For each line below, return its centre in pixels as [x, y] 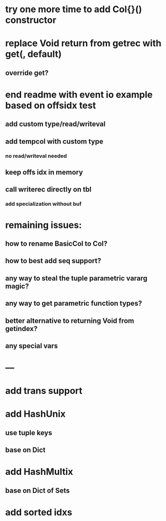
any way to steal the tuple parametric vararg [76, 278]
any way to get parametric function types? [74, 303]
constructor [31, 20]
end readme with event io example [79, 94]
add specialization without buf [44, 204]
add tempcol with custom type [54, 141]
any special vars [32, 346]
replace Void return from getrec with [84, 43]
